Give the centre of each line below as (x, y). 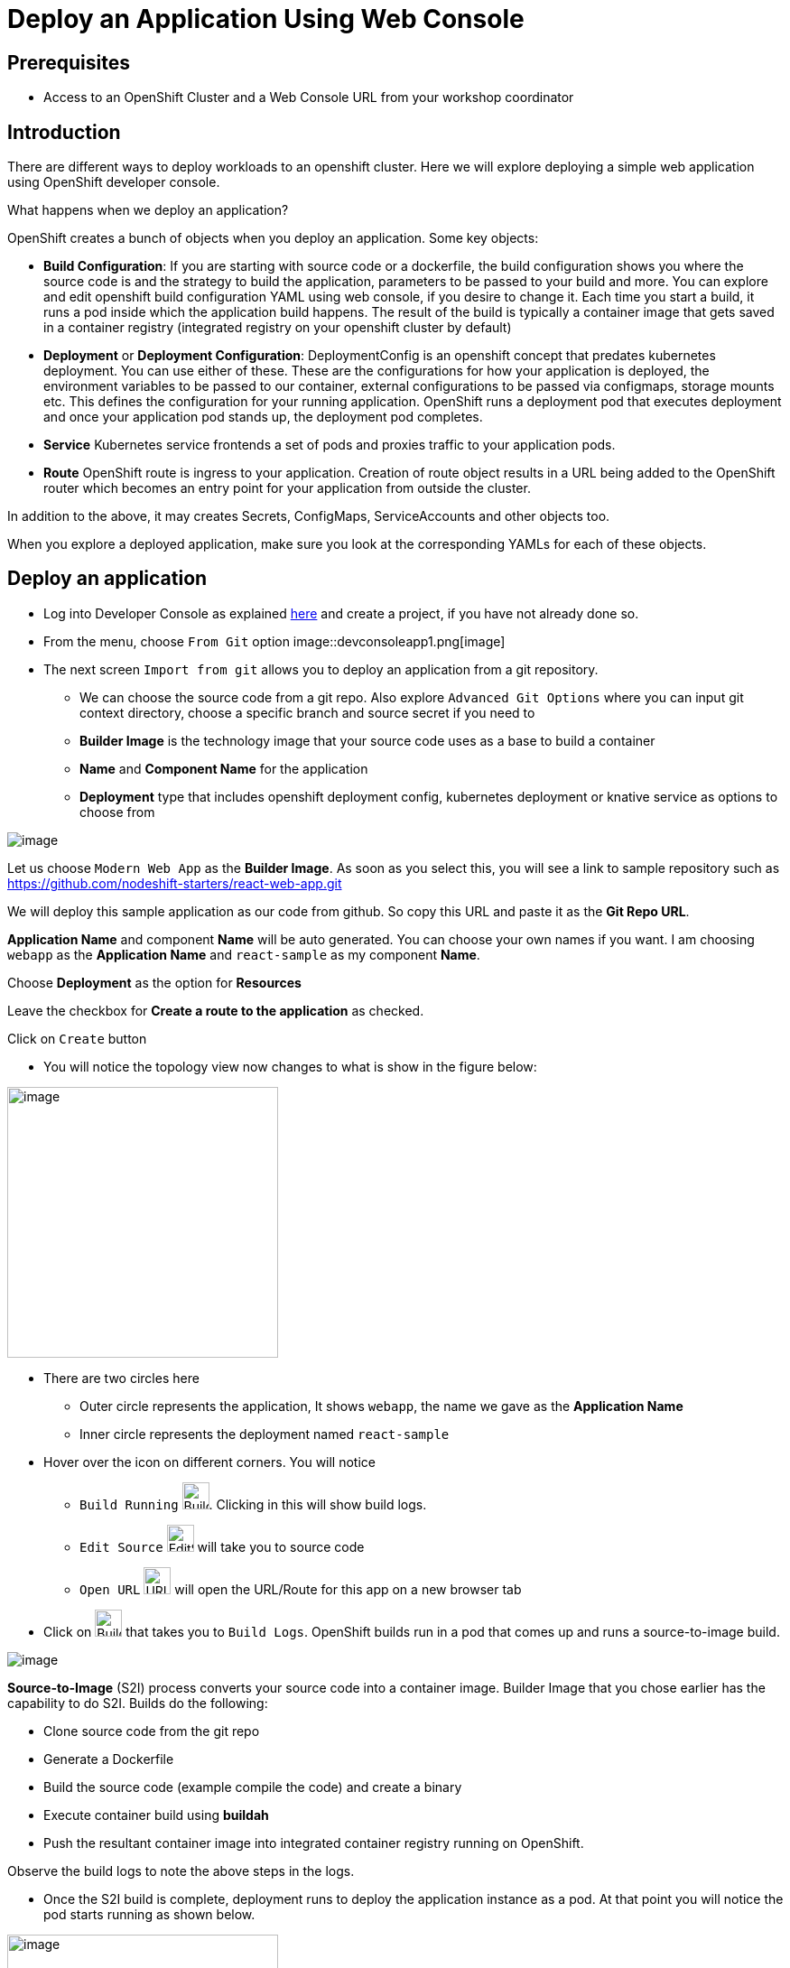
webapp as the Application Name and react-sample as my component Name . (244, 954)
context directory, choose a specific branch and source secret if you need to (307, 712)
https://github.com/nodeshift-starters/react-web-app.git (175, 883)
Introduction (64, 132)
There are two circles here (121, 1378)
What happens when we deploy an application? (148, 210)
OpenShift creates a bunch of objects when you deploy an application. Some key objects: (273, 238)
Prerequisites (69, 62)
